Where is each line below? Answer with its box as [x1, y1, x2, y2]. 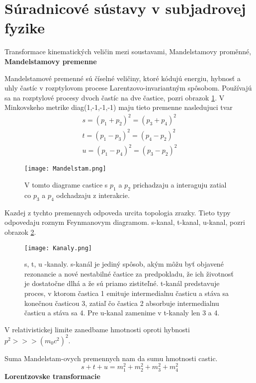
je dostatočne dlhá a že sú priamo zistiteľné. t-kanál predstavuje [24, 278, 220, 288]
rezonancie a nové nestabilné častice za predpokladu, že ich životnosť [24, 268, 234, 279]
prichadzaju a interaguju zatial [133, 180, 227, 190]
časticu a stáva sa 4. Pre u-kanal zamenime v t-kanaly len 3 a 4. [24, 307, 220, 318]
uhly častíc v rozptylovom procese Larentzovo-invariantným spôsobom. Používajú [4, 83, 252, 93]
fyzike [4, 17, 45, 38]
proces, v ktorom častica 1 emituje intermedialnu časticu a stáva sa [24, 287, 229, 298]
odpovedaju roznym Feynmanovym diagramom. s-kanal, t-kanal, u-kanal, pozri [4, 217, 245, 227]
